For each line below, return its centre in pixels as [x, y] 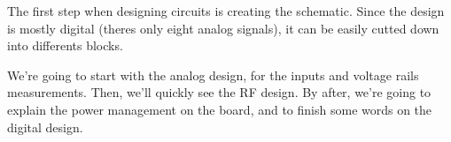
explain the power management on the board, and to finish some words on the [220, 109]
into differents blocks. [65, 45]
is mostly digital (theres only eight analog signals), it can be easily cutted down [223, 28]
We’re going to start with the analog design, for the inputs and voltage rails [213, 75]
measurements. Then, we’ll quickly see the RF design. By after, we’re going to [219, 92]
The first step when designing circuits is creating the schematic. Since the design [226, 11]
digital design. [45, 127]
